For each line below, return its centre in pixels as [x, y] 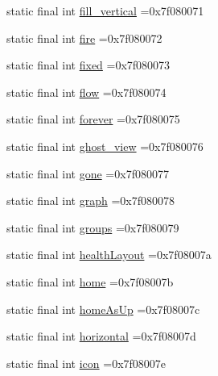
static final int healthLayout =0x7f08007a [109, 255]
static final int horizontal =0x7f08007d [101, 336]
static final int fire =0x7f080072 [84, 38]
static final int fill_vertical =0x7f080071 [105, 10]
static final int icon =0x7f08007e [86, 363]
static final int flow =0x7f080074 [86, 92]
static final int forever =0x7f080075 [93, 119]
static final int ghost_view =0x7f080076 [105, 146]
